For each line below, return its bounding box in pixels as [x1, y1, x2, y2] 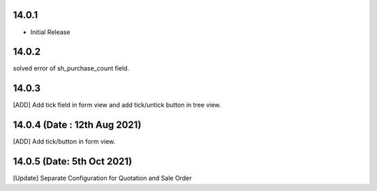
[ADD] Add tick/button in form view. [13, 137, 116, 146]
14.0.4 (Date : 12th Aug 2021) [13, 119, 142, 131]
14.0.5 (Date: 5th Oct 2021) [13, 155, 133, 167]
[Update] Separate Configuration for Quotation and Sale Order [13, 174, 192, 183]
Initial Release [30, 28, 71, 36]
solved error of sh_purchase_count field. [13, 64, 129, 72]
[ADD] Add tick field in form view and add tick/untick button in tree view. [13, 101, 221, 109]
